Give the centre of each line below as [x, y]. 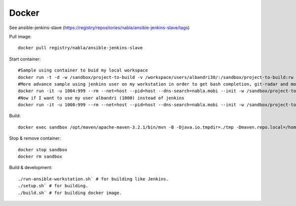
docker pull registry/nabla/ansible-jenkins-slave [80, 48]
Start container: [25, 59]
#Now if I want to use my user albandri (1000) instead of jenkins [101, 98]
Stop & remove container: [35, 138]
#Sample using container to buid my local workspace [83, 70]
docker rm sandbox [40, 157]
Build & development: [31, 168]
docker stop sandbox [43, 150]
